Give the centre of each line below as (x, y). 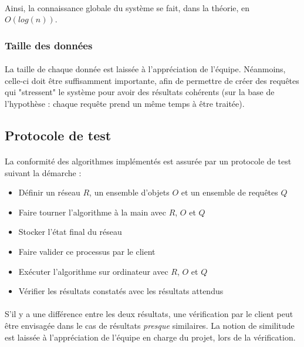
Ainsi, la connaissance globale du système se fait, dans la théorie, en (127, 7)
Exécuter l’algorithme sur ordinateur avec (93, 271)
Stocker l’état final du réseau (70, 232)
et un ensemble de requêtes (229, 192)
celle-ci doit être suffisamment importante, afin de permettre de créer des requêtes (152, 80)
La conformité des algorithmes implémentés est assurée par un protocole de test (148, 161)
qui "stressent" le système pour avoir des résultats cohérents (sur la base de (140, 92)
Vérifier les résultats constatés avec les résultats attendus (121, 291)
